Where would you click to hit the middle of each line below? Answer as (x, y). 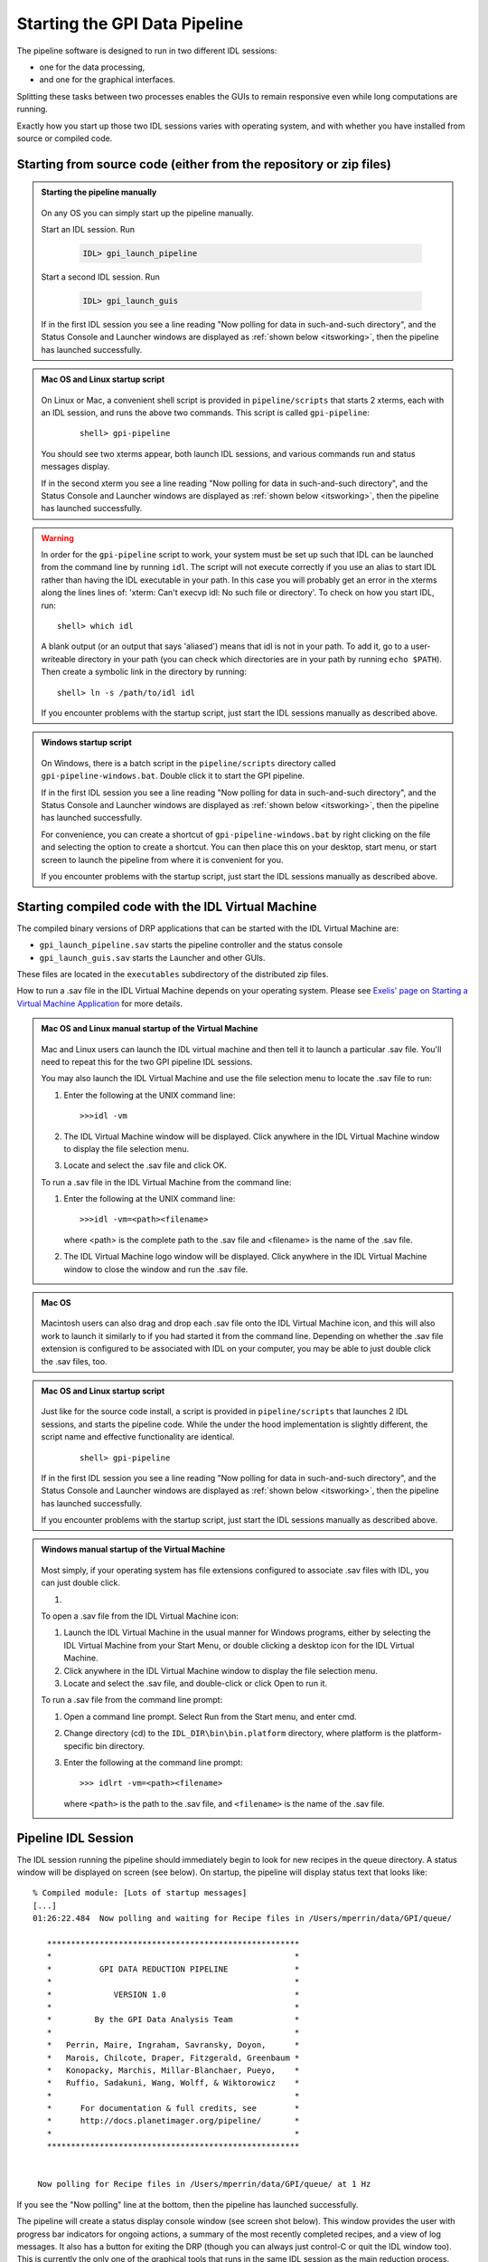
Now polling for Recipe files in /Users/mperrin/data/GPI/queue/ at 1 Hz (204, 2184)
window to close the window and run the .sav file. (156, 1269)
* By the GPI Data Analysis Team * (173, 2020)
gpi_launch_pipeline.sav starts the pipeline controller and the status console (191, 945)
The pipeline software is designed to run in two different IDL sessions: (147, 51)
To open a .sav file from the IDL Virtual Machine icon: (140, 1616)
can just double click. (81, 1582)
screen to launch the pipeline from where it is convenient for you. (162, 860)
